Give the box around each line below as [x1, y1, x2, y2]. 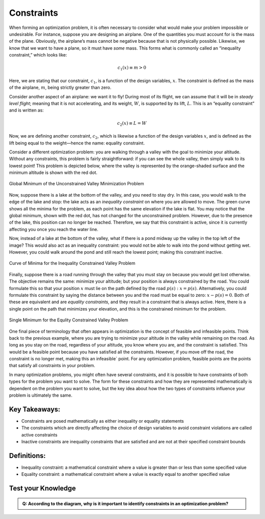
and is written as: [9, 107, 44, 113]
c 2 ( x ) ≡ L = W [117, 120, 147, 127]
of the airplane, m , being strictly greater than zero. [9, 85, 111, 90]
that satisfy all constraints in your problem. [9, 363, 96, 369]
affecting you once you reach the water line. [9, 226, 99, 232]
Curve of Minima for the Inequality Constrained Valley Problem [9, 260, 136, 266]
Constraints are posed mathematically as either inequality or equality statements [21, 418, 184, 424]
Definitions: [9, 451, 46, 460]
